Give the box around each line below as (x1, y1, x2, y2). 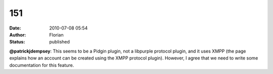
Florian (49, 31, 64, 37)
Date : (9, 25, 21, 31)
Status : (9, 39, 25, 45)
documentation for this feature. (9, 62, 74, 68)
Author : (9, 31, 26, 37)
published (49, 39, 70, 45)
